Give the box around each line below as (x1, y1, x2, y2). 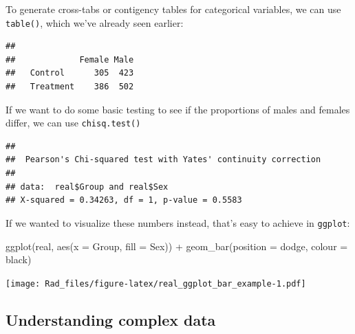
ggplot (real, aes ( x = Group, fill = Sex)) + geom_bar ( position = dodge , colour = (6, 238, 348, 253)
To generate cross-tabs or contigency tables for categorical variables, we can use (6, 2, 341, 16)
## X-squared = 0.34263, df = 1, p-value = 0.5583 (6, 195, 242, 205)
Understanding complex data (6, 309, 216, 330)
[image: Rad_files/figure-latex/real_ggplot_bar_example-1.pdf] (6, 278, 306, 289)
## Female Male (6, 54, 134, 65)
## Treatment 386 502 (6, 82, 134, 92)
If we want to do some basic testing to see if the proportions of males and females (6, 102, 350, 116)
